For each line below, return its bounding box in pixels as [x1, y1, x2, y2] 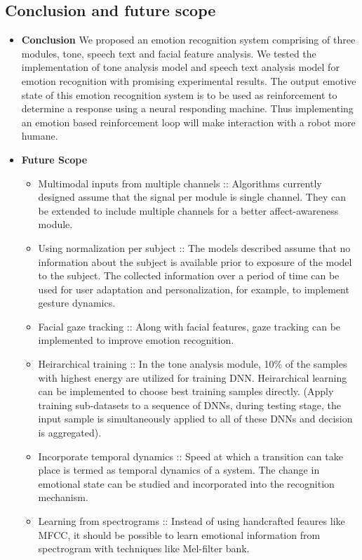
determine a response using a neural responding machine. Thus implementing [21, 101, 354, 116]
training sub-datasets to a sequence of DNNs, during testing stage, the [38, 397, 341, 412]
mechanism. [38, 490, 88, 505]
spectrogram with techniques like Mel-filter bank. [38, 541, 250, 556]
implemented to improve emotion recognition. [38, 333, 234, 347]
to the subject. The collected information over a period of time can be [38, 268, 340, 283]
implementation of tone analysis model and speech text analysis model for [21, 60, 340, 74]
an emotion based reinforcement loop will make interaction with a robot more [21, 114, 356, 129]
